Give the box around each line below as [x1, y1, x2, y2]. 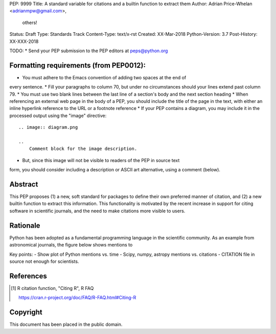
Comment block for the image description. [29, 146, 137, 152]
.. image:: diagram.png [18, 124, 78, 130]
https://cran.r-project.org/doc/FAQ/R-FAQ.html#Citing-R [18, 295, 136, 301]
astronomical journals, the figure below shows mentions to [9, 242, 133, 248]
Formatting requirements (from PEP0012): [9, 61, 146, 70]
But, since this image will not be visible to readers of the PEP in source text [22, 157, 180, 163]
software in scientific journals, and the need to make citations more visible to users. [9, 208, 186, 214]
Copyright [9, 308, 43, 317]
